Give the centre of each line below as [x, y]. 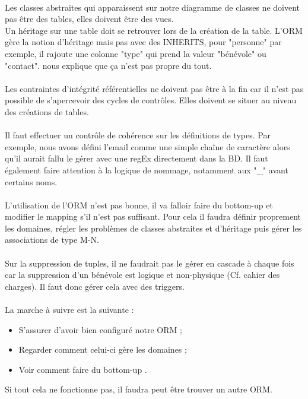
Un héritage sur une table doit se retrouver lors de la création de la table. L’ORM [154, 30]
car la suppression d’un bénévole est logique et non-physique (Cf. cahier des [142, 275]
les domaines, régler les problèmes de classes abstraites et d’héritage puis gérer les [153, 228]
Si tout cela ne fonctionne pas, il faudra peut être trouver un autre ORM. [139, 389]
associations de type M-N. [52, 240]
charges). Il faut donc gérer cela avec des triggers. [95, 286]
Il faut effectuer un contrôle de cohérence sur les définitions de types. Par [138, 135]
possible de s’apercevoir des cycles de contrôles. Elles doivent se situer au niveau [151, 100]
